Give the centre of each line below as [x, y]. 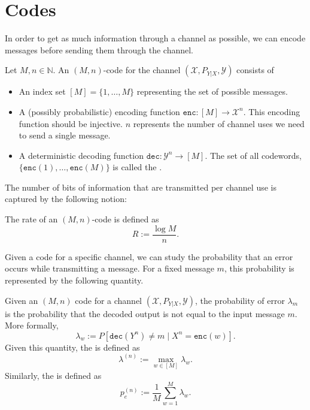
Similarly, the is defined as [53, 375]
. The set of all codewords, [253, 155]
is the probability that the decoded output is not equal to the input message [145, 313]
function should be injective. [71, 123]
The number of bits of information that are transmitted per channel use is [141, 187]
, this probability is [259, 268]
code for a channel [109, 300]
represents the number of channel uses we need [219, 123]
